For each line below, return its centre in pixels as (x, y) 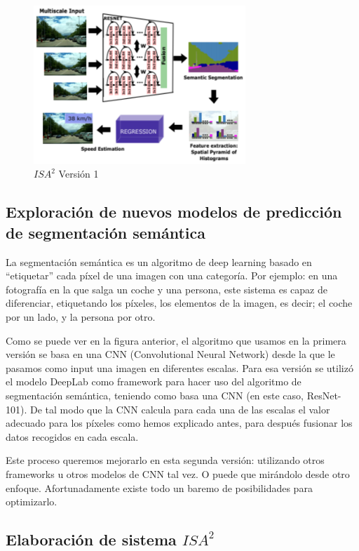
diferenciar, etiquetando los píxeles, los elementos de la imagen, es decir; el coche (179, 303)
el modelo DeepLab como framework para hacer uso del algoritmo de (154, 381)
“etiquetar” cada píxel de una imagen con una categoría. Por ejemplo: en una (172, 275)
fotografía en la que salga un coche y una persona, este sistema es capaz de (167, 289)
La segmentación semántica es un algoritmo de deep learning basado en (159, 261)
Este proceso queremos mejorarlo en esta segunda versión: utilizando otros (165, 460)
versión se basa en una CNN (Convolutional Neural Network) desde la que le (170, 354)
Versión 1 (79, 174)
